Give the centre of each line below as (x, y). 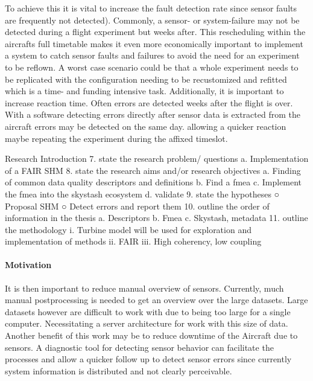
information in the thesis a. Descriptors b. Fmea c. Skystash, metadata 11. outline (156, 218)
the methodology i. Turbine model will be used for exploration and (128, 229)
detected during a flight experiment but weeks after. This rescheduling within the (155, 32)
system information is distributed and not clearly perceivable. (119, 370)
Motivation (28, 265)
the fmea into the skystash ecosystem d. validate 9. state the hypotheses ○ (142, 194)
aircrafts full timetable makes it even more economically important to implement (154, 43)
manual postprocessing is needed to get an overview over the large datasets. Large (156, 300)
